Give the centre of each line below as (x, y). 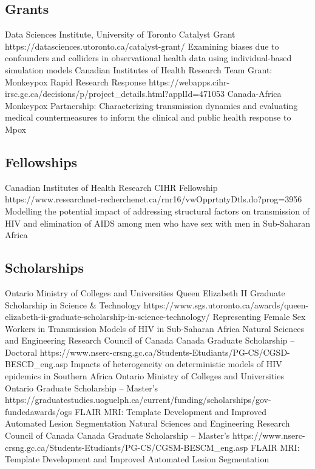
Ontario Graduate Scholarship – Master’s (82, 388)
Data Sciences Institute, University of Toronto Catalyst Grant (120, 34)
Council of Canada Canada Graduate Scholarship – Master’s (117, 435)
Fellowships (41, 161)
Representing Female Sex (259, 317)
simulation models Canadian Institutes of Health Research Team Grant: (139, 69)
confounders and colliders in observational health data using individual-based (148, 58)
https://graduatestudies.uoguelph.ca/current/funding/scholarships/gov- (138, 400)
